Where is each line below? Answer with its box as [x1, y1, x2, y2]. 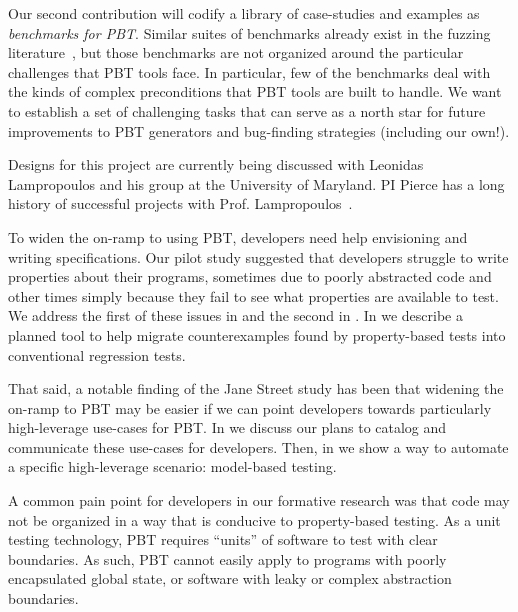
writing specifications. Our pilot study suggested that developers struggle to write [8, 246, 509, 267]
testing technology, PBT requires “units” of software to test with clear [8, 529, 438, 550]
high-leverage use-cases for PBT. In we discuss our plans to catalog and [8, 417, 447, 438]
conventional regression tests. [8, 344, 186, 365]
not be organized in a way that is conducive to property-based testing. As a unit [8, 509, 501, 530]
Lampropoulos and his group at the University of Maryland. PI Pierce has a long [8, 173, 505, 194]
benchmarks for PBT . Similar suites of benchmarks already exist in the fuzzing [8, 22, 491, 43]
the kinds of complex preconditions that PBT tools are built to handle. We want [8, 81, 502, 102]
